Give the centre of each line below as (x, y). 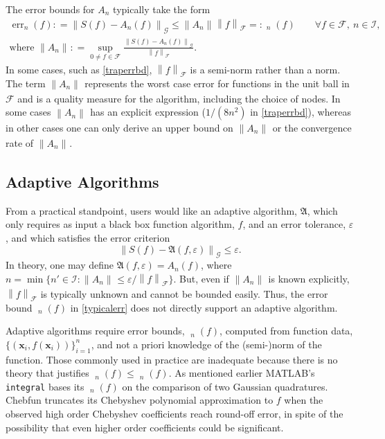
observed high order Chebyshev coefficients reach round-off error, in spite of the (174, 414)
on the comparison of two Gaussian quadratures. (225, 386)
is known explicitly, (309, 278)
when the (304, 400)
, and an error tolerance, (294, 224)
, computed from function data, (286, 331)
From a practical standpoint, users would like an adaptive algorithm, (152, 210)
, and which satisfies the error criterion (88, 238)
